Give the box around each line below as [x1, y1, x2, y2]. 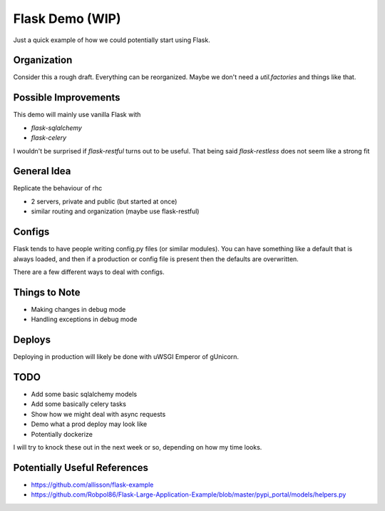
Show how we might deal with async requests [31, 410, 166, 418]
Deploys [13, 334, 51, 346]
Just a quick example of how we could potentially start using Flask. [13, 36, 210, 44]
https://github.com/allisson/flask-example [31, 480, 154, 489]
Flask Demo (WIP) [13, 11, 121, 26]
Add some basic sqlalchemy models [31, 390, 138, 399]
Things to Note [13, 286, 81, 298]
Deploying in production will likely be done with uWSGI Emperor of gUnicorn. [13, 353, 239, 361]
